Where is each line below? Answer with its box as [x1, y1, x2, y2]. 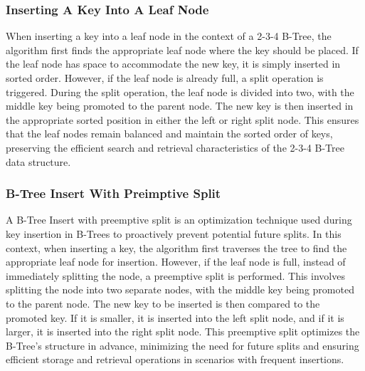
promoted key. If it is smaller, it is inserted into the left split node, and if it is [6, 310, 344, 325]
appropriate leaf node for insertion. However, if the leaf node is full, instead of [6, 254, 346, 269]
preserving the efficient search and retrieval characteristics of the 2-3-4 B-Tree [6, 140, 344, 155]
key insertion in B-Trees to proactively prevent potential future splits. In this [6, 226, 342, 241]
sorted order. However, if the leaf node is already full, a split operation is [6, 70, 324, 85]
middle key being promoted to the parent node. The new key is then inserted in [6, 98, 354, 113]
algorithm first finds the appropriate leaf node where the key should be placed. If [6, 42, 359, 57]
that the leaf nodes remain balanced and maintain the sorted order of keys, [6, 126, 333, 141]
